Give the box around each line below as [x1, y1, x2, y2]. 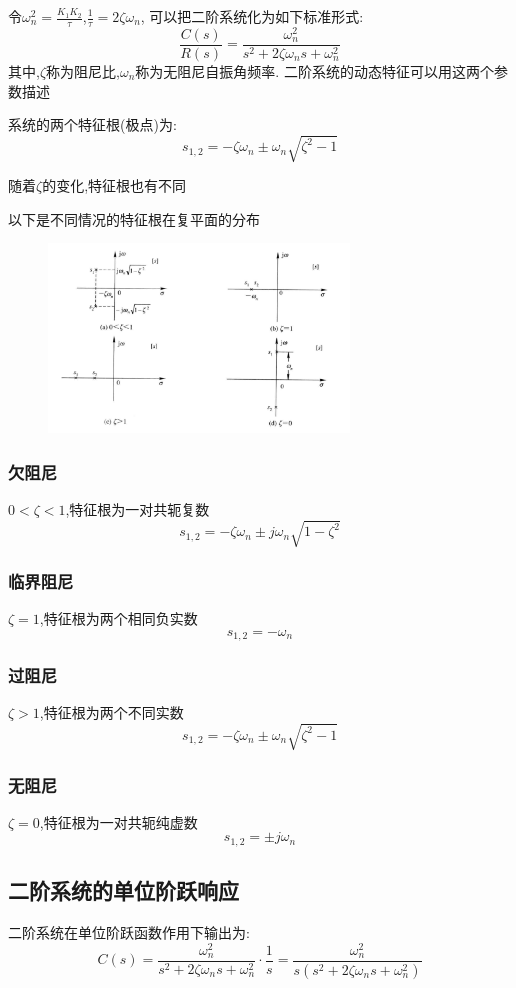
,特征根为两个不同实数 [39, 702, 184, 723]
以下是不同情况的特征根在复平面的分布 [8, 208, 260, 229]
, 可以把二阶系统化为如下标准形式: [140, 6, 364, 26]
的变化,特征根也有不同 [42, 175, 187, 196]
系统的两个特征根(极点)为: [8, 114, 177, 135]
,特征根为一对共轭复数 [65, 498, 210, 519]
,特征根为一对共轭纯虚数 [39, 811, 198, 832]
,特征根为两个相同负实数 [39, 608, 198, 629]
